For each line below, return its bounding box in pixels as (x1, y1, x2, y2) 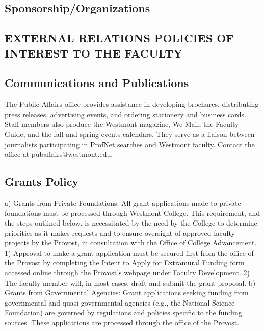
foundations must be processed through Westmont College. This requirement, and (5, 207, 260, 218)
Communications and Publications (5, 75, 189, 91)
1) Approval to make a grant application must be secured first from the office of (5, 247, 254, 258)
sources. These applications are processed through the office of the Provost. (5, 317, 240, 328)
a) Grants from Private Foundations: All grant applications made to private (5, 197, 241, 208)
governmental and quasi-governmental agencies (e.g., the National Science (5, 297, 235, 308)
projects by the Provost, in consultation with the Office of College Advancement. (5, 237, 257, 248)
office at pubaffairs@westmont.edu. (5, 149, 113, 159)
